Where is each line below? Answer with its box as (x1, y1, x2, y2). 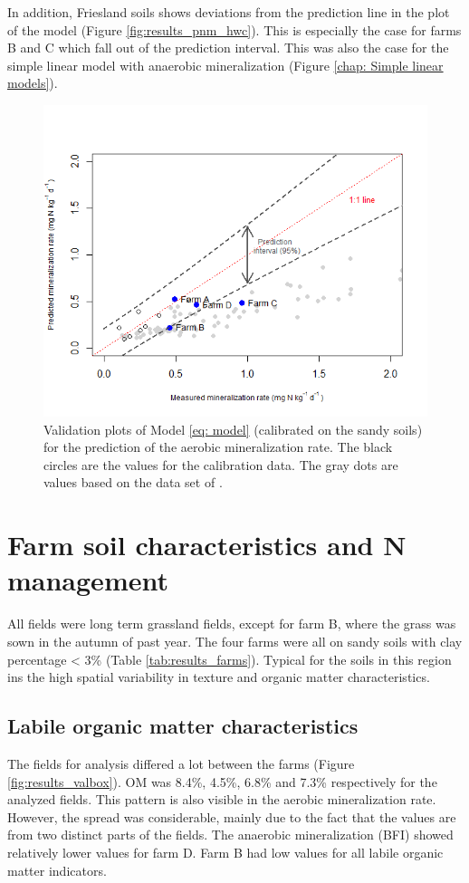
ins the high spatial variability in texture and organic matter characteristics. (7, 667, 430, 686)
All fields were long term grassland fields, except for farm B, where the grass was (7, 614, 456, 633)
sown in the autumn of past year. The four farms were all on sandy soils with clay (7, 631, 463, 650)
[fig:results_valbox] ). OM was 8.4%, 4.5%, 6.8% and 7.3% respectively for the (7, 772, 437, 791)
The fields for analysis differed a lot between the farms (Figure (7, 753, 355, 773)
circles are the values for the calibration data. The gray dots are (43, 455, 398, 474)
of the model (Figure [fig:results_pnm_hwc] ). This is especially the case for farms (7, 20, 462, 39)
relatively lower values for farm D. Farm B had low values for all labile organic (7, 842, 444, 861)
